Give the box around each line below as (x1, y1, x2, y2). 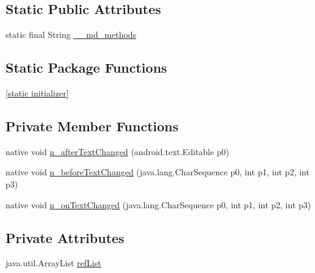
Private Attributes (5, 228, 125, 247)
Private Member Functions (5, 116, 179, 135)
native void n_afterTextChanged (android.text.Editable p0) (5, 145, 230, 158)
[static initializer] (5, 87, 69, 99)
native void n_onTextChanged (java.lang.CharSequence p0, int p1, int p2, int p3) (5, 198, 311, 211)
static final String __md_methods (5, 28, 137, 41)
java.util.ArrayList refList (5, 257, 101, 269)
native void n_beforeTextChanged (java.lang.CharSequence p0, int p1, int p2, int (5, 166, 310, 178)
